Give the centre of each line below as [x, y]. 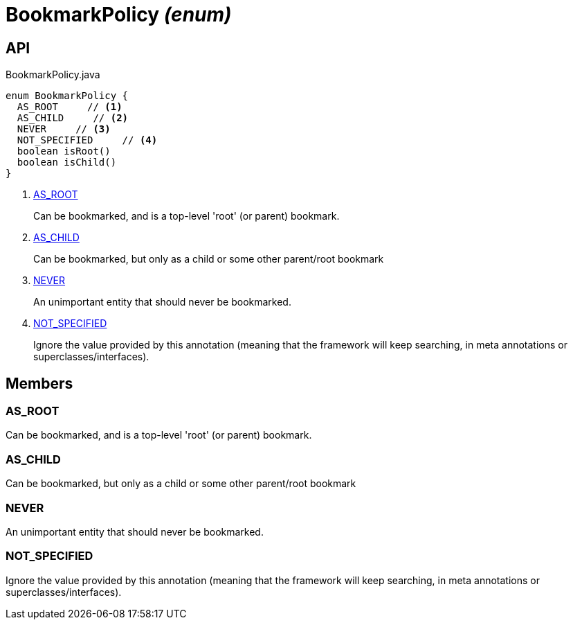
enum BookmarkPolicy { [67, 96]
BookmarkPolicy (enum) [119, 15]
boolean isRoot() [64, 151]
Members [39, 383]
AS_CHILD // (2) [73, 118]
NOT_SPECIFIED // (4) [87, 140]
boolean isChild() [67, 162]
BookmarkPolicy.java [53, 75]
